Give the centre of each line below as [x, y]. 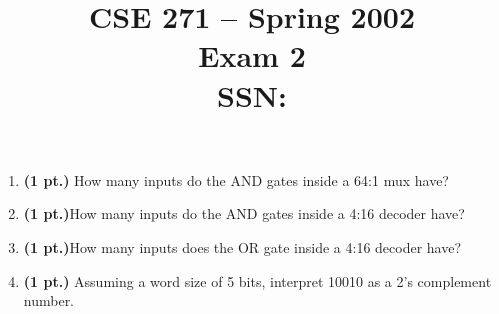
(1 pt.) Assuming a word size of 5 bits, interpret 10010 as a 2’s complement [257, 280]
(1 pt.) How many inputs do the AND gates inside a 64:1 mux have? [236, 179]
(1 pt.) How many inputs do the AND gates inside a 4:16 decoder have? [244, 213]
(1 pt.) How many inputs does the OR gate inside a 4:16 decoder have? [242, 246]
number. [49, 300]
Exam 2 [252, 55]
